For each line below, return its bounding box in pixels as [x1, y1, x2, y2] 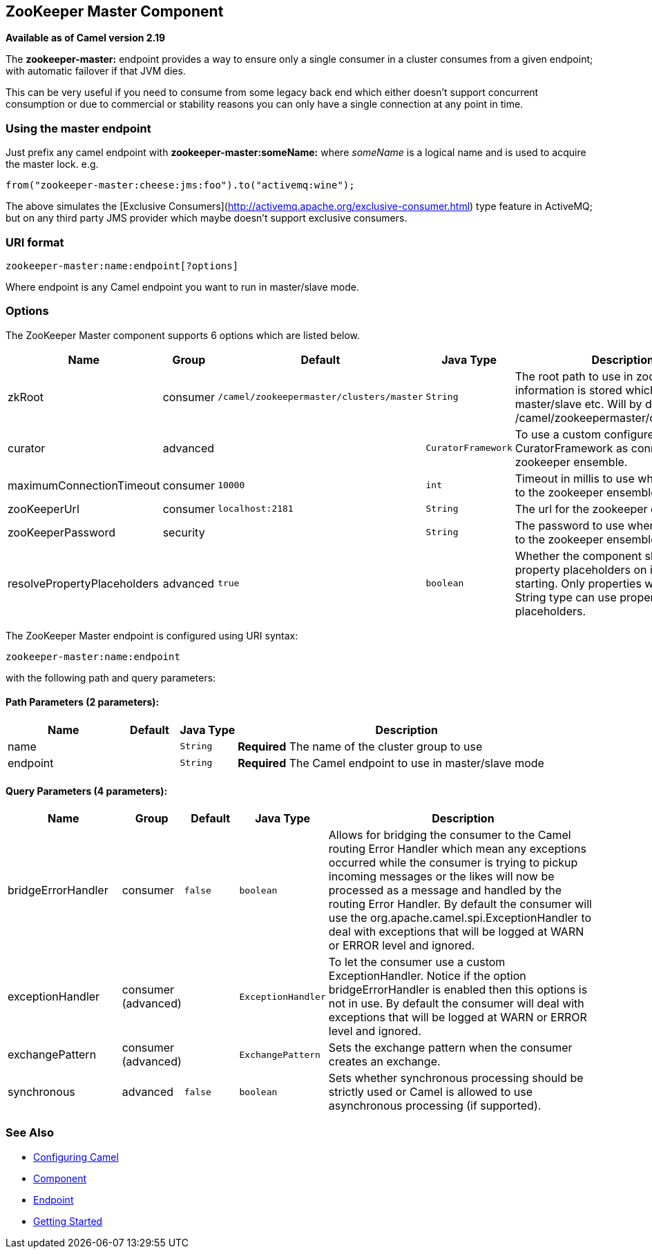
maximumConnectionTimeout [8, 478, 160, 492]
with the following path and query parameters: [6, 671, 216, 684]
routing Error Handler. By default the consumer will [328, 897, 592, 911]
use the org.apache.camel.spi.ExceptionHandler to [328, 911, 592, 925]
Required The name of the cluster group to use [238, 739, 483, 753]
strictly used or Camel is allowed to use [328, 1085, 533, 1099]
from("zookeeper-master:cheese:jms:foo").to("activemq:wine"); [6, 180, 355, 191]
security [162, 525, 205, 539]
